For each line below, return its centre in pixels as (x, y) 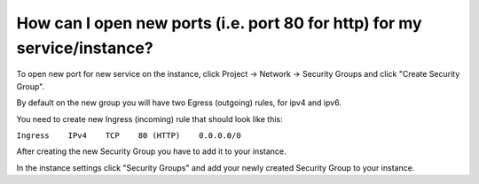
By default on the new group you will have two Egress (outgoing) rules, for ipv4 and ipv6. (179, 103)
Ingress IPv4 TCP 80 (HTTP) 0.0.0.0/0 (129, 135)
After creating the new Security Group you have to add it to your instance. (151, 151)
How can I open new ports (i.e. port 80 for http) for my (219, 23)
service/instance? (85, 48)
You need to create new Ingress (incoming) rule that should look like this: (149, 119)
